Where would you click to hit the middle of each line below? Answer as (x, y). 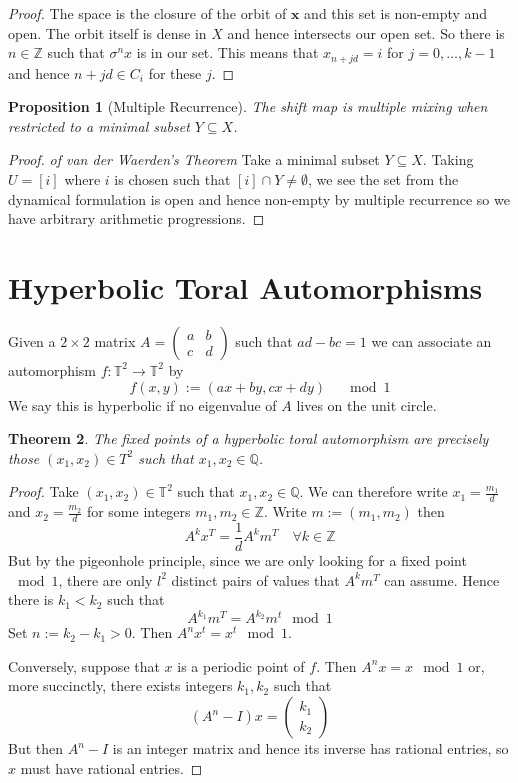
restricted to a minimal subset (99, 125)
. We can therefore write (373, 491)
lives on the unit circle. (366, 404)
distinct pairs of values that (255, 579)
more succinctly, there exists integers (120, 685)
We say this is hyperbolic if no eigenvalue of (142, 404)
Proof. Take (43, 491)
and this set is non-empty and (396, 13)
